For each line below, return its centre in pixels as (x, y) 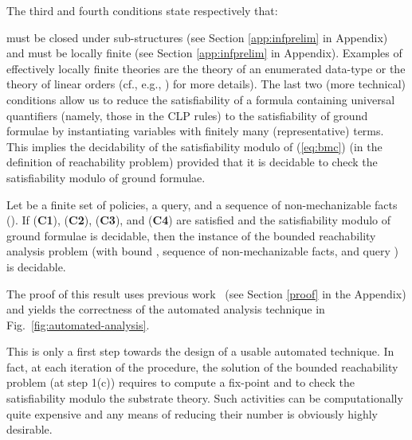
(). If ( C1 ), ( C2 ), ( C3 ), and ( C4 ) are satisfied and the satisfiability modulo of (199, 220)
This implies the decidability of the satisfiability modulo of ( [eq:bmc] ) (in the (194, 146)
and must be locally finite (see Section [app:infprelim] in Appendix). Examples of (204, 53)
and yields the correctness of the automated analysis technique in (166, 309)
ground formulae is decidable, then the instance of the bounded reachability (191, 235)
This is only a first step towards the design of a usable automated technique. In (200, 351)
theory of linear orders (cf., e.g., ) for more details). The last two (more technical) (206, 84)
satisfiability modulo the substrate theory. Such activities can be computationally (205, 398)
